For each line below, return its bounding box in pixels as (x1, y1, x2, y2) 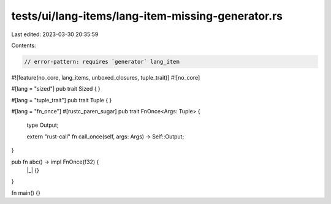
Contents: (11, 42, 36, 49)
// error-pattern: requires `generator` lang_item (24, 58, 180, 65)
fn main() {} (11, 189, 41, 196)
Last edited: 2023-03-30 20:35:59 (11, 31, 99, 38)
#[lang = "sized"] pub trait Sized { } (11, 85, 101, 93)
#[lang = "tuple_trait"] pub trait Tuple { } (11, 96, 112, 104)
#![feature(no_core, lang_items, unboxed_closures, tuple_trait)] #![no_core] (11, 74, 200, 81)
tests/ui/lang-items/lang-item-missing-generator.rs (11, 9, 283, 23)
